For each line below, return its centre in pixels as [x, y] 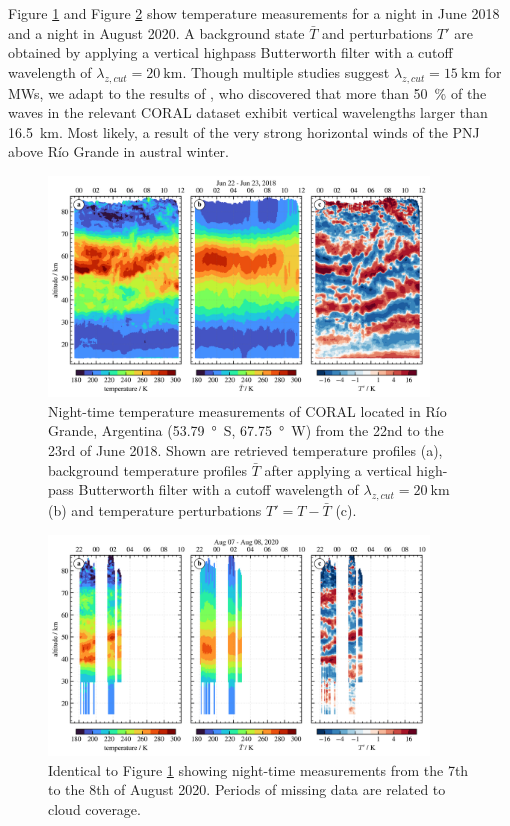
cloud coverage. [94, 808]
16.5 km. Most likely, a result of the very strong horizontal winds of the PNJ [244, 131]
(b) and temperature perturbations [155, 510]
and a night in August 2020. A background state [156, 32]
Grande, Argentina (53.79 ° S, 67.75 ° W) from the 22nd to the [246, 430]
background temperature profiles [147, 469]
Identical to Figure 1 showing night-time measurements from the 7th [258, 769]
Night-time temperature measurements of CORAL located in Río [247, 410]
